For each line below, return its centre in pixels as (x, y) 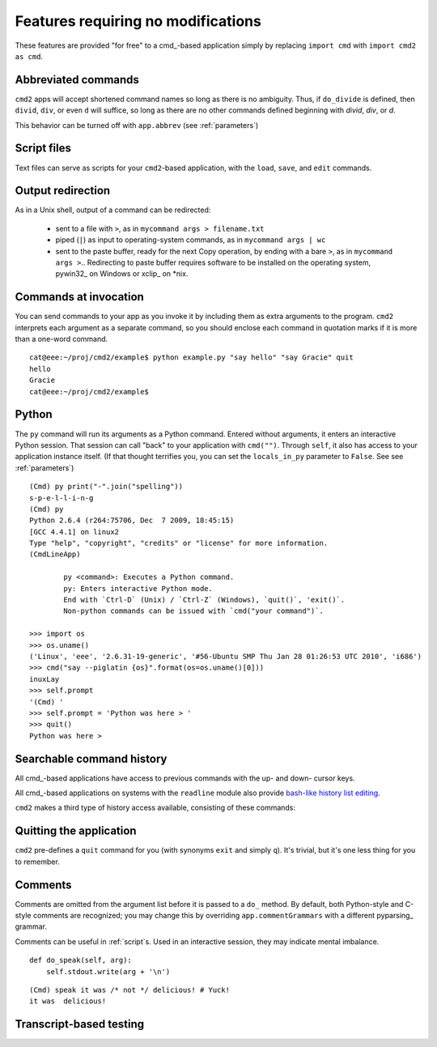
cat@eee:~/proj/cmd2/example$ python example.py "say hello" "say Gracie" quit (191, 358)
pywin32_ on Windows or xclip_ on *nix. (122, 274)
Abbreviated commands (77, 80)
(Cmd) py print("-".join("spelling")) (106, 487)
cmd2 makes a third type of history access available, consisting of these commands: (155, 808)
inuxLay (45, 679)
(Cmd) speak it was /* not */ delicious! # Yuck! (130, 990)
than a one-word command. (62, 339)
